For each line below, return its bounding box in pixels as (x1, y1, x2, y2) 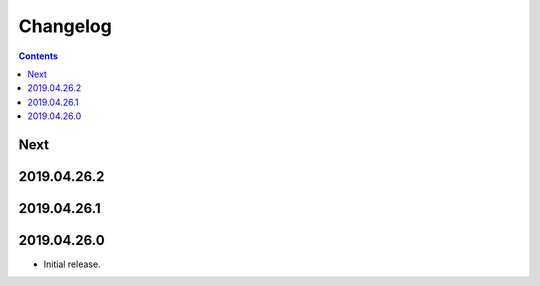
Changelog (18, 15, 112, 37)
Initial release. (43, 258, 101, 270)
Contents (18, 50, 59, 62)
